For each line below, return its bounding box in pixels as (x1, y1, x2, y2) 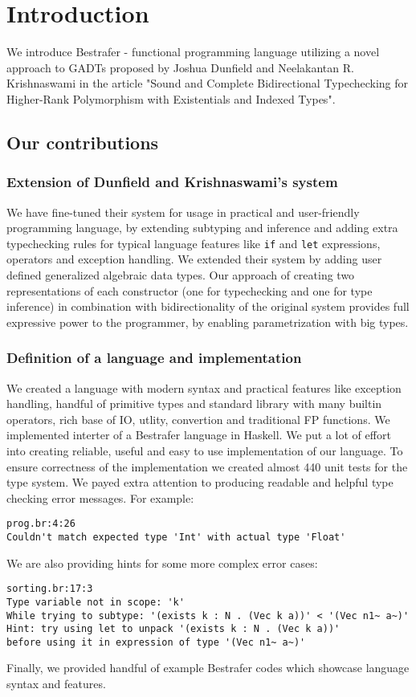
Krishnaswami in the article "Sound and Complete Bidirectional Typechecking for (6, 75, 409, 92)
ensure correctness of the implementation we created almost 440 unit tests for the (6, 458, 408, 475)
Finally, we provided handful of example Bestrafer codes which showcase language (6, 659, 410, 676)
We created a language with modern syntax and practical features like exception (6, 379, 402, 396)
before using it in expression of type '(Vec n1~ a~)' (6, 636, 306, 648)
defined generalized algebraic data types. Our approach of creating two (6, 266, 355, 283)
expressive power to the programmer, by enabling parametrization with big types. (6, 313, 409, 330)
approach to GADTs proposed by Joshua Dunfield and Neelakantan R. (6, 59, 354, 75)
